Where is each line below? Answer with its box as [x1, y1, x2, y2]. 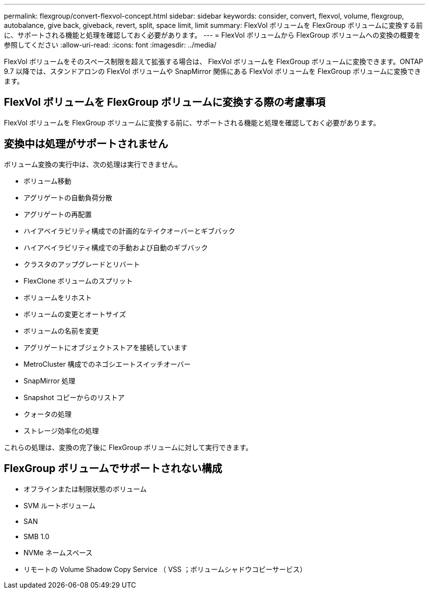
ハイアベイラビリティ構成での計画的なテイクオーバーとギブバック [24, 226, 236, 235]
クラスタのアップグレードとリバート [24, 260, 140, 268]
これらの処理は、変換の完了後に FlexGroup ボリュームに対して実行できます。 [4, 443, 253, 451]
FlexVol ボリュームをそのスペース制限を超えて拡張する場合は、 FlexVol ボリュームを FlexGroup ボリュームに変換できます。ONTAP [4, 57, 423, 66]
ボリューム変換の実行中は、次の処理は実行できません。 [4, 160, 182, 168]
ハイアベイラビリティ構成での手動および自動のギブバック [24, 243, 208, 252]
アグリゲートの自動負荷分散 [24, 193, 113, 202]
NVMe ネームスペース [24, 548, 93, 557]
